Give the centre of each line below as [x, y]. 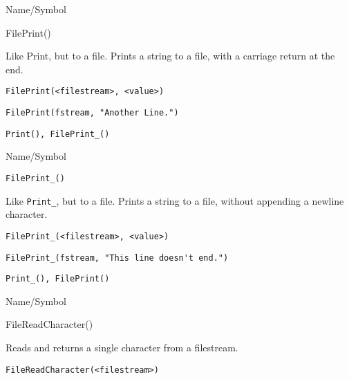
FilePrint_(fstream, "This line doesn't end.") [117, 258]
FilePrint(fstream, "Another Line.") [92, 113]
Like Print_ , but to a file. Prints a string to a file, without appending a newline [175, 200]
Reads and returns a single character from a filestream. [122, 347]
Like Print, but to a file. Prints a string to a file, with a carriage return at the [170, 56]
